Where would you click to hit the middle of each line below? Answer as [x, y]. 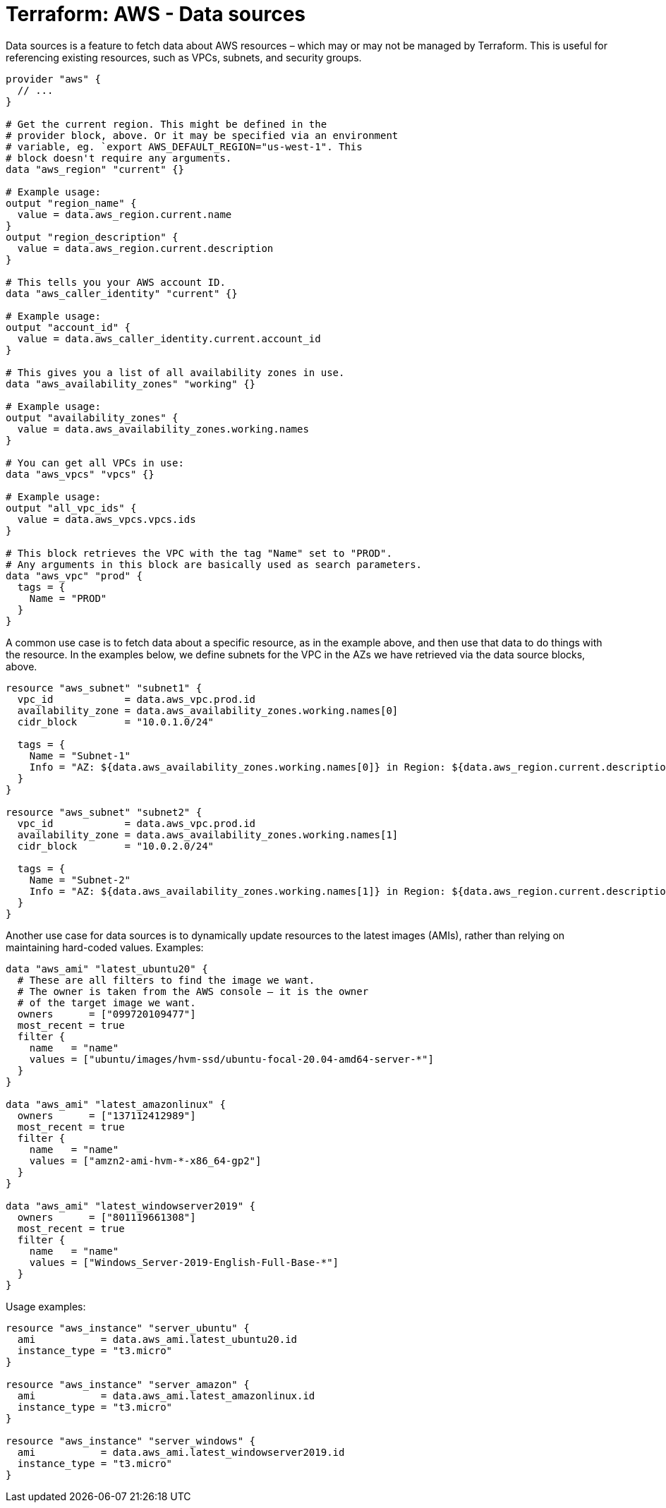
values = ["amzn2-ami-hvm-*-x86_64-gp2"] [145, 1160]
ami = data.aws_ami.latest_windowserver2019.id [181, 1452]
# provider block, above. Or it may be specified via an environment [202, 135]
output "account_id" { [68, 327]
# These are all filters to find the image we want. [166, 980]
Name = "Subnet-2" [80, 880]
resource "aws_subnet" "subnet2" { [104, 812]
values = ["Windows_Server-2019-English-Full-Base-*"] [184, 1262]
